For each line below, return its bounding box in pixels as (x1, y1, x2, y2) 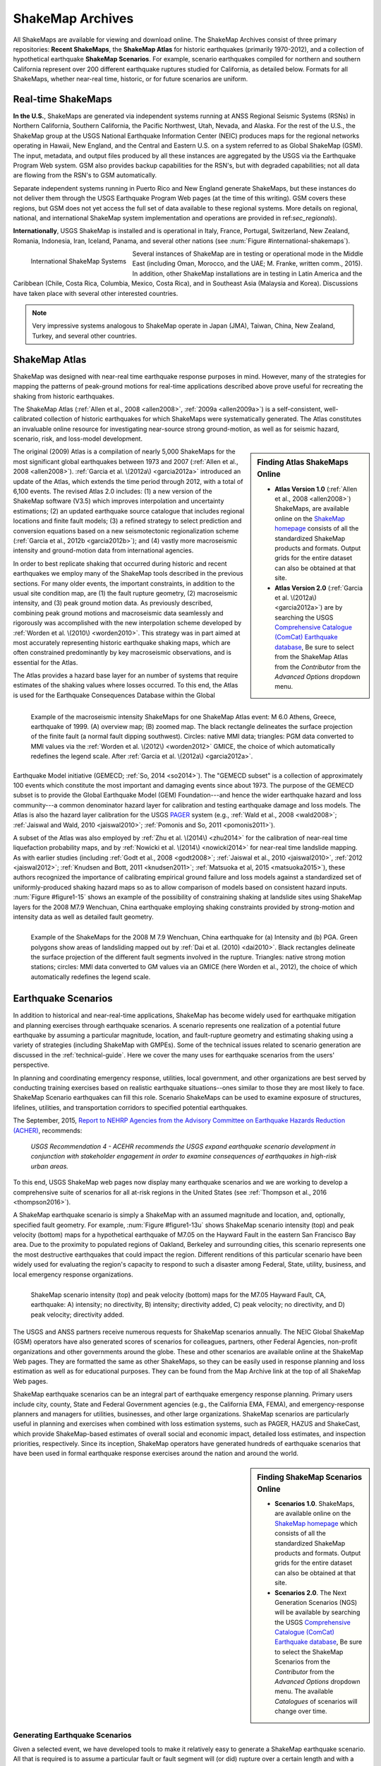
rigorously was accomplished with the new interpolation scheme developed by (13, 619, 242, 627)
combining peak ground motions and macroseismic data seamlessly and (13, 608, 224, 617)
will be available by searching (274, 1608, 361, 1617)
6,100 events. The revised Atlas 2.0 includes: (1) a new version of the (13, 487, 212, 496)
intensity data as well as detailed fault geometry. (13, 913, 155, 921)
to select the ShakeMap (274, 1647, 344, 1656)
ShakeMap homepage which (274, 1519, 358, 1527)
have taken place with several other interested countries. (13, 289, 179, 297)
